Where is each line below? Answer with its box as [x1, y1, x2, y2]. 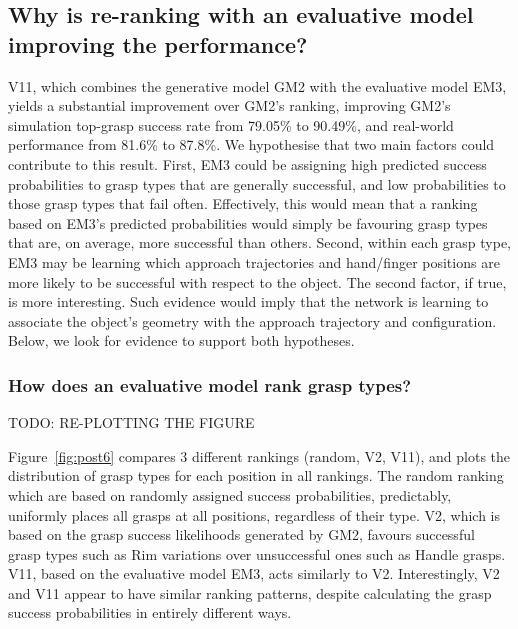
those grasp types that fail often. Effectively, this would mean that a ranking [8, 193, 478, 214]
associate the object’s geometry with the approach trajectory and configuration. [8, 310, 497, 331]
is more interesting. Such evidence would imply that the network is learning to [8, 291, 489, 312]
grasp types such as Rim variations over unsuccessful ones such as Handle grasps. [8, 543, 506, 564]
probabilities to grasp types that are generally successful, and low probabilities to [8, 173, 506, 194]
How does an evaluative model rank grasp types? [8, 372, 412, 397]
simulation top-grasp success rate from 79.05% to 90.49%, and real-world [8, 114, 454, 135]
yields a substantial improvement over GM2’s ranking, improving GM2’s [8, 95, 451, 116]
